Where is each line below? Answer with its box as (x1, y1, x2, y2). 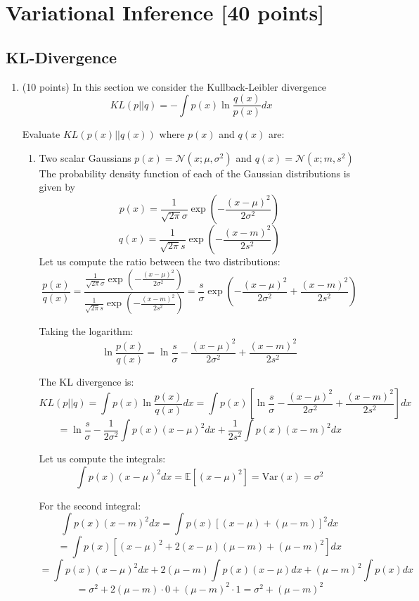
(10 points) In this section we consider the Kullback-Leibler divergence (22, 79, 327, 94)
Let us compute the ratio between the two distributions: (39, 254, 281, 269)
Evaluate (22, 127, 60, 141)
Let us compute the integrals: (39, 451, 166, 466)
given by (39, 179, 75, 194)
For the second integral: (39, 498, 141, 512)
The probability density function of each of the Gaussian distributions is (39, 165, 351, 180)
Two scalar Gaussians (39, 150, 131, 165)
